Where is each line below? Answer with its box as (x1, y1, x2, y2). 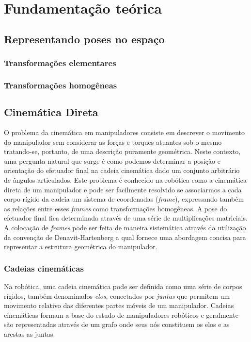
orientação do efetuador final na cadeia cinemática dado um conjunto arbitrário (4, 165, 240, 175)
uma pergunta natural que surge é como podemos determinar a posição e (4, 155, 220, 166)
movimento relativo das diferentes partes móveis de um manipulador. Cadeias (4, 300, 234, 310)
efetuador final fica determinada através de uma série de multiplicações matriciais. (4, 213, 248, 223)
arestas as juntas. (4, 328, 55, 339)
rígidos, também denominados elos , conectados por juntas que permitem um (4, 291, 230, 301)
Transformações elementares (4, 57, 116, 69)
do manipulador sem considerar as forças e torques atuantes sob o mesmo (4, 137, 222, 147)
